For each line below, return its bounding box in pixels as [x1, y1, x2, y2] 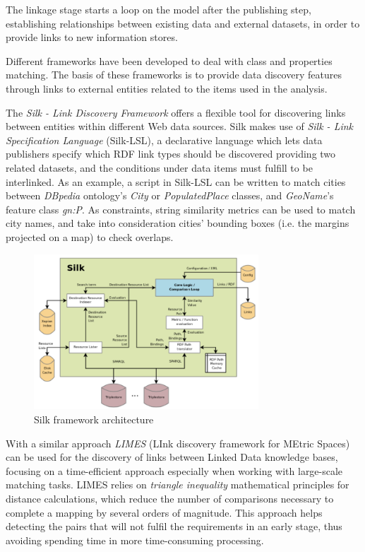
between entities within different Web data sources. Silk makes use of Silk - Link [6, 119, 354, 134]
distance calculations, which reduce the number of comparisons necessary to [6, 491, 334, 505]
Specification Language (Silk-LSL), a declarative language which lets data [6, 132, 323, 147]
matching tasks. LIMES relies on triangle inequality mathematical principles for [6, 477, 349, 492]
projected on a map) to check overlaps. [6, 229, 174, 244]
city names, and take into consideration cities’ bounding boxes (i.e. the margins [6, 216, 349, 230]
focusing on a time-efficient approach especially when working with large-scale [6, 463, 343, 478]
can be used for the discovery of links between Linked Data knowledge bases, [6, 450, 338, 464]
